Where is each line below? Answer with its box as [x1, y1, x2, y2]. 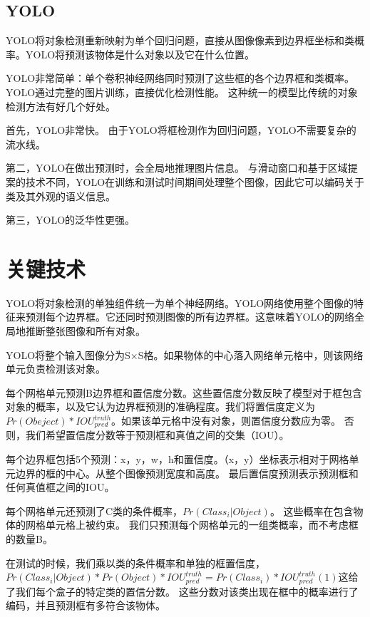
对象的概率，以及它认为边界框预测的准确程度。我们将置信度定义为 [6, 399, 315, 414]
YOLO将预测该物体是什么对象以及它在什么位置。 [25, 46, 255, 61]
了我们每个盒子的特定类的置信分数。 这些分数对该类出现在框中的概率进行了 [6, 584, 359, 598]
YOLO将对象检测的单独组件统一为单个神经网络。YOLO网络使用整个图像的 [6, 295, 354, 310]
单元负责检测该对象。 [6, 361, 106, 376]
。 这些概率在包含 [269, 503, 354, 518]
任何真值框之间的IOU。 [6, 479, 115, 494]
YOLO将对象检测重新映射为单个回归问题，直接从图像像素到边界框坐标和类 [6, 33, 355, 48]
